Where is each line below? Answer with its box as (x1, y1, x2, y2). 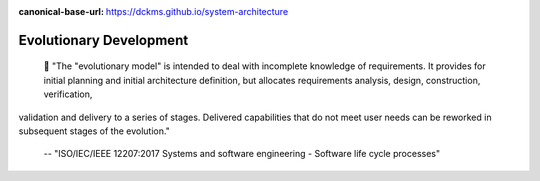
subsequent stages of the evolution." (18, 125, 170, 137)
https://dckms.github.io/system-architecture (105, 6, 289, 17)
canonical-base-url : (18, 6, 105, 17)
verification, (43, 88, 93, 100)
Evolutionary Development (18, 31, 189, 49)
